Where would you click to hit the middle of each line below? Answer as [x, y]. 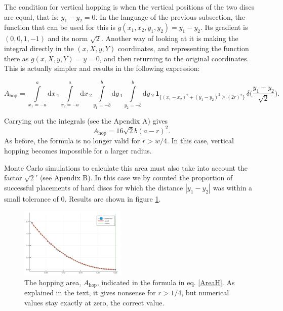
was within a [233, 187]
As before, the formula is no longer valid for [72, 141]
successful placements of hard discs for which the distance [94, 187]
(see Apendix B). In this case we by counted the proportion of [136, 178]
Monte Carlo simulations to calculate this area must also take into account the [126, 167]
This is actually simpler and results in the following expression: [102, 68]
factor [13, 178]
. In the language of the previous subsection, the [170, 16]
